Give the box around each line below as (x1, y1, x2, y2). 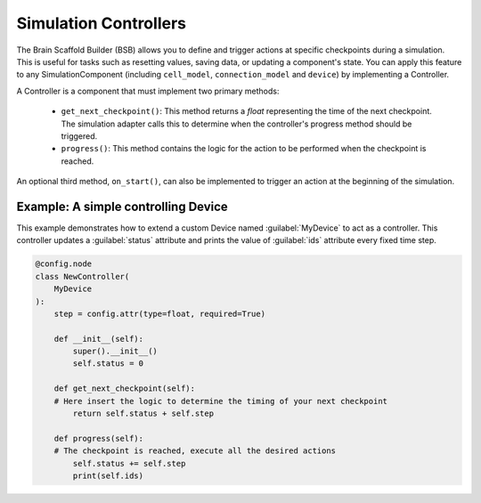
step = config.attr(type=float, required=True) (53, 308, 266, 319)
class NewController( (35, 272, 130, 281)
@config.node (35, 259, 93, 269)
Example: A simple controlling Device (16, 199, 229, 214)
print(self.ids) (72, 470, 144, 481)
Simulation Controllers (16, 13, 187, 33)
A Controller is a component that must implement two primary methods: (16, 85, 280, 96)
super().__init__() (72, 346, 158, 356)
